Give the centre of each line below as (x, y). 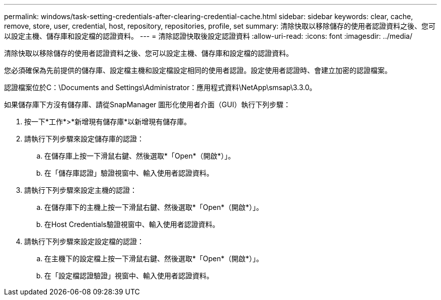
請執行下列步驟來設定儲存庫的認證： (84, 139)
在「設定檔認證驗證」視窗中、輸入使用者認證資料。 (129, 276)
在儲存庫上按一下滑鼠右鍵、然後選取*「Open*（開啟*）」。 (140, 156)
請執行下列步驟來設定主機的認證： (81, 190)
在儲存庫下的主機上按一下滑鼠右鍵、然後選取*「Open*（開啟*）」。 (154, 207)
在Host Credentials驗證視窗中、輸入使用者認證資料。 (132, 224)
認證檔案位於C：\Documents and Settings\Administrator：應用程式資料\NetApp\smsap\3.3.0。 (160, 87)
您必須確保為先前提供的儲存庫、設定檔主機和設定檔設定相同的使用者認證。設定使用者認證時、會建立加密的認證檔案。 (198, 70)
